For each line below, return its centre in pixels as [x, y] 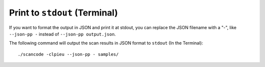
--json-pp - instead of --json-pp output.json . [63, 34]
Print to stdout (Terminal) [63, 13]
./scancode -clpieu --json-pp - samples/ [68, 54]
